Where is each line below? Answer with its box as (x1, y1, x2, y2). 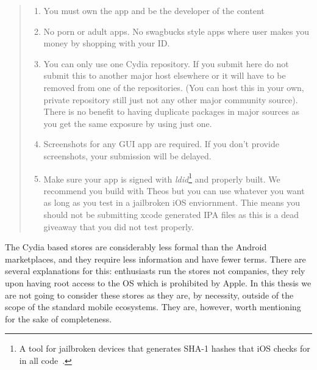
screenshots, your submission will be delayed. (43, 149, 212, 162)
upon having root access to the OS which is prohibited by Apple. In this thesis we (5, 276, 312, 289)
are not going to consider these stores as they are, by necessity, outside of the (5, 288, 294, 301)
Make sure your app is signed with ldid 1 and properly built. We (43, 170, 280, 185)
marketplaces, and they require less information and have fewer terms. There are (5, 252, 306, 265)
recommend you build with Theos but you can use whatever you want (43, 184, 305, 197)
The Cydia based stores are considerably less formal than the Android (5, 241, 267, 253)
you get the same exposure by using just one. (43, 117, 212, 129)
